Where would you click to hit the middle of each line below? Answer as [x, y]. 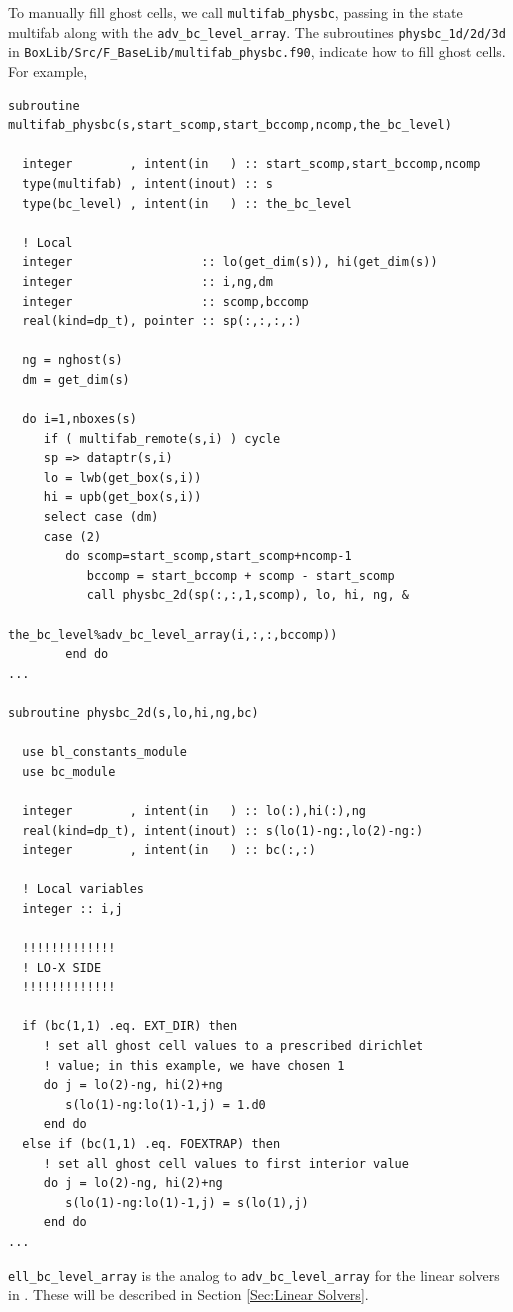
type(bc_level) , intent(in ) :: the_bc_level [187, 203]
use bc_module [69, 771]
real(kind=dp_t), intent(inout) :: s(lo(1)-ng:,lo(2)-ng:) [223, 830]
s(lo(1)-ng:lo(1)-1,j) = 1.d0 [165, 1104]
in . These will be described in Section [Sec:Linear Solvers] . [188, 1294]
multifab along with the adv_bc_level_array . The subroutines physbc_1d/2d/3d [257, 31]
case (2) [72, 536]
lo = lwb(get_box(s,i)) [122, 477]
